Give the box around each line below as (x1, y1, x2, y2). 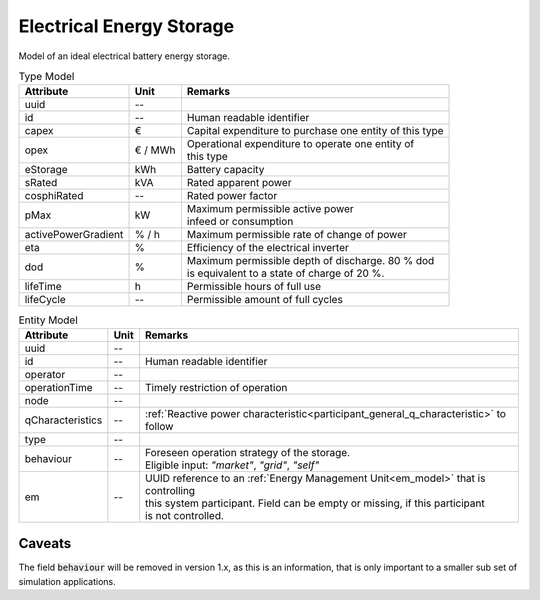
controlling (145, 483, 195, 497)
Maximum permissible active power (186, 202, 354, 216)
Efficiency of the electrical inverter (186, 241, 350, 255)
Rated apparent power (186, 176, 292, 190)
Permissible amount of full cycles (186, 293, 344, 307)
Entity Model (18, 313, 79, 327)
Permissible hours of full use (186, 280, 322, 294)
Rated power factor (186, 189, 278, 203)
